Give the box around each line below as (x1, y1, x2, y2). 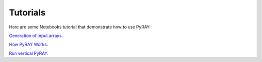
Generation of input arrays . (9, 33, 63, 38)
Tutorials (9, 7, 46, 18)
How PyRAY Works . (9, 41, 48, 48)
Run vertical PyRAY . (9, 50, 49, 56)
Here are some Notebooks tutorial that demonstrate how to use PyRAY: (9, 24, 151, 30)
